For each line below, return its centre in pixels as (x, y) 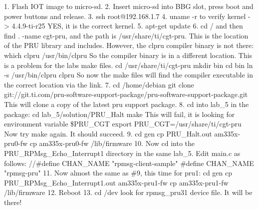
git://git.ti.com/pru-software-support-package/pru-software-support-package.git (126, 94)
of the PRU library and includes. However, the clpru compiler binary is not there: (129, 45)
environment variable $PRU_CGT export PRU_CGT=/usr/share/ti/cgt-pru (123, 124)
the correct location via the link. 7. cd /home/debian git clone (99, 84)
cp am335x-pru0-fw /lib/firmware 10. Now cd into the (112, 143)
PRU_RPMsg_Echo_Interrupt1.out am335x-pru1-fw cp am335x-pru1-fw (116, 182)
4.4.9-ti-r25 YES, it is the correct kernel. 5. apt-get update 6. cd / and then (127, 26)
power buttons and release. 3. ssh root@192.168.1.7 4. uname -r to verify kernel (125, 16)
